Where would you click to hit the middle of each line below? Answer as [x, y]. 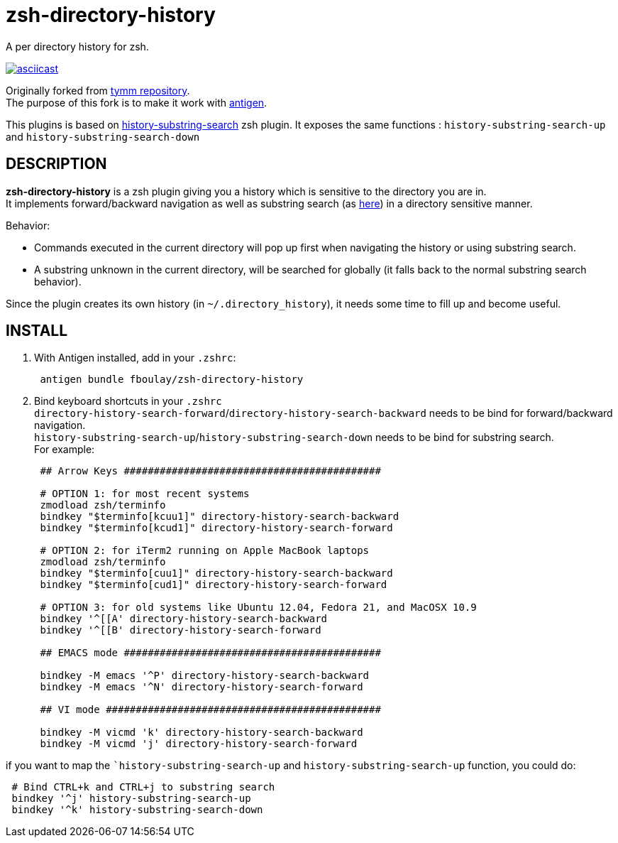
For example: [65, 450]
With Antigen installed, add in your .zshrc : [135, 358]
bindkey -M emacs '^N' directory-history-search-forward [202, 687]
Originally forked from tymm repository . [98, 90]
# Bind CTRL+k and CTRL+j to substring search [143, 787]
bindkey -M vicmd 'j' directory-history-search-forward [199, 744]
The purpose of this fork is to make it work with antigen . [137, 102]
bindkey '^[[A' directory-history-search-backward [184, 619]
